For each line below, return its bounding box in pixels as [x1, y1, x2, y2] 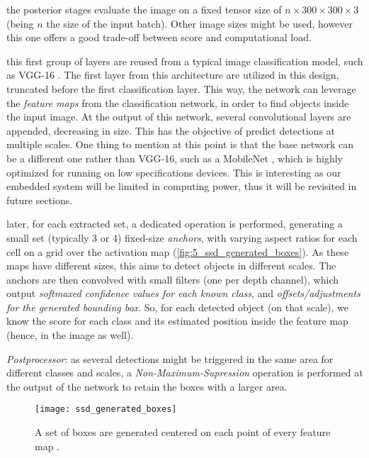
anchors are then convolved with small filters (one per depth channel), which [6, 272, 339, 286]
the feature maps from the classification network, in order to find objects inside [6, 95, 349, 110]
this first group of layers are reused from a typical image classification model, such [6, 53, 363, 68]
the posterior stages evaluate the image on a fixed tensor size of [6, 2, 282, 16]
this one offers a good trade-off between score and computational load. [6, 30, 312, 45]
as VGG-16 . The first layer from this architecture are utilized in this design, [6, 67, 339, 82]
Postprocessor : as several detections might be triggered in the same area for [6, 351, 334, 366]
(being [6, 16, 34, 30]
